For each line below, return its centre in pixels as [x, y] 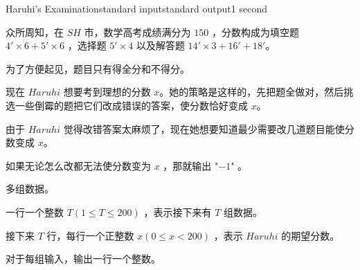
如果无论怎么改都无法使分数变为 [78, 165]
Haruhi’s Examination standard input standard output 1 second [136, 8]
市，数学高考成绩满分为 [137, 31]
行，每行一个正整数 [90, 235]
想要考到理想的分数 [107, 92]
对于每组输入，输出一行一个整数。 [83, 259]
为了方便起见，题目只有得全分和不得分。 [98, 68]
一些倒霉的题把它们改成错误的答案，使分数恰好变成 [131, 105]
